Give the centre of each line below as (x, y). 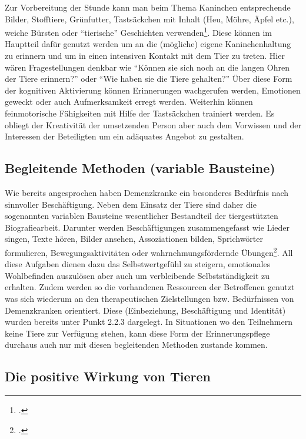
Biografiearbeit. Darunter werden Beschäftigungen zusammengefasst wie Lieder (147, 227)
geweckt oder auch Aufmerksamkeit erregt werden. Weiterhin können (129, 102)
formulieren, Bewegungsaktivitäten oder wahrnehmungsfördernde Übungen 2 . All (149, 251)
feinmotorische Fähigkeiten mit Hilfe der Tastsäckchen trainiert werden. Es (140, 113)
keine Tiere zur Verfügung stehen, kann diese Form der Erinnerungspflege (137, 333)
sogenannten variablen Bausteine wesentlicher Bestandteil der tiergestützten (142, 216)
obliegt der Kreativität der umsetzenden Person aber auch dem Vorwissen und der (153, 124)
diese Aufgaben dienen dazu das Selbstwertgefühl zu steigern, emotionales (138, 264)
